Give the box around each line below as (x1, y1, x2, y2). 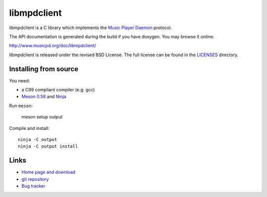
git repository (21, 176, 49, 182)
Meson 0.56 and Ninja (21, 94, 67, 100)
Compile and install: (9, 125, 49, 131)
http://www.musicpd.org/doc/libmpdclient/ (9, 42, 96, 49)
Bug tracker (21, 183, 45, 189)
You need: (9, 78, 30, 83)
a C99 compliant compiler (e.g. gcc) (21, 87, 95, 93)
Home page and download (21, 169, 76, 175)
